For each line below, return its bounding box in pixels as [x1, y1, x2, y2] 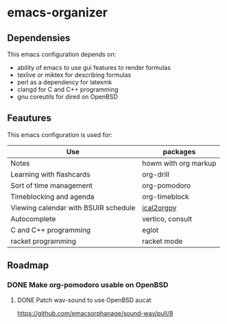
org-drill [141, 169, 169, 179]
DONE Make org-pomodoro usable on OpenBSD [7, 280, 169, 290]
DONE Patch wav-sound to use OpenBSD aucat [16, 296, 152, 304]
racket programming [10, 236, 77, 246]
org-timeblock [141, 192, 190, 201]
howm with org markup [141, 158, 217, 168]
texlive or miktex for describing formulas [16, 71, 132, 79]
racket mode [141, 236, 183, 246]
